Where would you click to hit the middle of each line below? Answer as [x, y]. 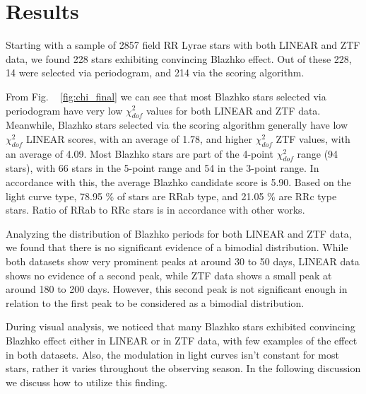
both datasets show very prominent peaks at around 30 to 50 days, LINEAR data [183, 261]
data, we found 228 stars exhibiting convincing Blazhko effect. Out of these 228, [179, 58]
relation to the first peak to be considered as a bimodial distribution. [155, 302]
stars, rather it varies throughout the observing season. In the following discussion [183, 368]
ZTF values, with [313, 138]
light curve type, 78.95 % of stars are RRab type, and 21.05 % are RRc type [171, 196]
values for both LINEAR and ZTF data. [233, 110]
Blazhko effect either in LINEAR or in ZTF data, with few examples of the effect [182, 341]
